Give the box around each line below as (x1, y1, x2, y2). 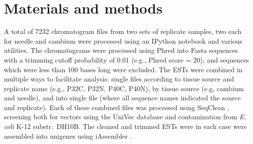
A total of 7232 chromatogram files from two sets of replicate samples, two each (4, 26, 242, 36)
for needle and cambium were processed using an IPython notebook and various (4, 35, 243, 46)
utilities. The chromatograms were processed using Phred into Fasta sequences (4, 45, 238, 55)
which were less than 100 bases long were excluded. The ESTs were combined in (4, 64, 243, 74)
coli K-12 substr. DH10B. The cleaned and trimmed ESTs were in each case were (4, 121, 247, 131)
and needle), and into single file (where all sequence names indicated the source (4, 93, 241, 103)
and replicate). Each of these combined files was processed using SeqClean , (4, 102, 229, 112)
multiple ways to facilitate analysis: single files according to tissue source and (4, 74, 234, 84)
